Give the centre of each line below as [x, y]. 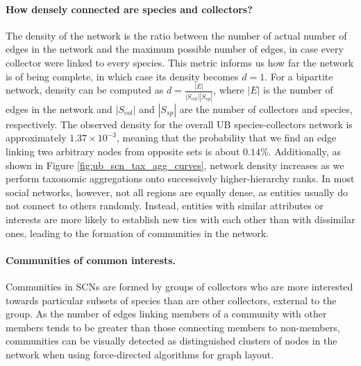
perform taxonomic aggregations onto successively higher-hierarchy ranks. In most [180, 178]
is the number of [298, 90]
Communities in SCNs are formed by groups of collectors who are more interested [179, 286]
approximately [36, 138]
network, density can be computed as [85, 90]
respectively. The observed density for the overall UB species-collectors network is [179, 124]
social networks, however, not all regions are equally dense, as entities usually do [177, 192]
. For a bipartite [299, 76]
